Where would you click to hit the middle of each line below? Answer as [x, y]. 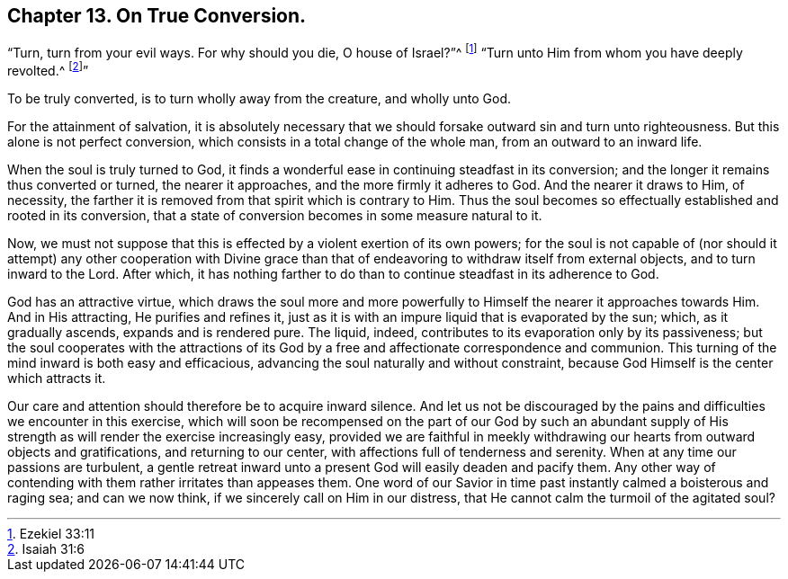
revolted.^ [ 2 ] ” [48, 69]
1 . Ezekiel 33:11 [51, 533]
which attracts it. [57, 378]
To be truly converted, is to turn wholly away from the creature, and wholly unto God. [260, 98]
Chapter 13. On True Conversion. [157, 16]
